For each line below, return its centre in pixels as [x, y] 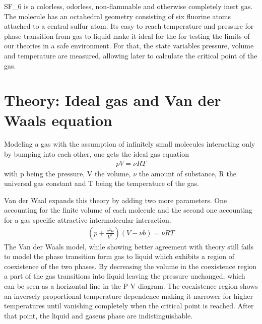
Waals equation [58, 120]
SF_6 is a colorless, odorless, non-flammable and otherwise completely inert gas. [128, 6]
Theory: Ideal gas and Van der [113, 100]
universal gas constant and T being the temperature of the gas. [102, 183]
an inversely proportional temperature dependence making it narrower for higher [129, 296]
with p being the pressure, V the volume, [68, 173]
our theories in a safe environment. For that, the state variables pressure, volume [129, 46]
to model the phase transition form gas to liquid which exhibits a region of [119, 256]
